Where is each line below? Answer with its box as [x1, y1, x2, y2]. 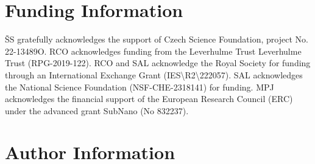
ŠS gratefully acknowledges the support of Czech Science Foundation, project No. [5, 33, 308, 46]
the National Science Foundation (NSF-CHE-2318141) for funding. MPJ [5, 80, 274, 93]
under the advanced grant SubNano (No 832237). [5, 104, 189, 117]
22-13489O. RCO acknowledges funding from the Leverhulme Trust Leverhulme [5, 44, 302, 57]
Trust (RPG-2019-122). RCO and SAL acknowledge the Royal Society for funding [5, 56, 311, 69]
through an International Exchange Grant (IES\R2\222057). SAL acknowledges [5, 68, 303, 81]
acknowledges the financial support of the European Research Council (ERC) [5, 92, 293, 105]
